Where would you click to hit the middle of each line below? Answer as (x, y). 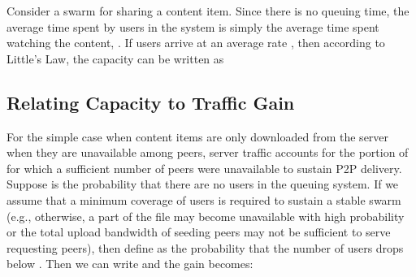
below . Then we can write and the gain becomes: (130, 264)
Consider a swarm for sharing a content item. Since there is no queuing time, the (208, 11)
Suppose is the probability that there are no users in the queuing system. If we (203, 184)
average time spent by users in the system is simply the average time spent (193, 26)
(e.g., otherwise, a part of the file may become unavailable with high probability (206, 216)
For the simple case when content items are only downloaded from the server (198, 136)
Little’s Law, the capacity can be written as (115, 58)
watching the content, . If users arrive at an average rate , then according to (196, 43)
